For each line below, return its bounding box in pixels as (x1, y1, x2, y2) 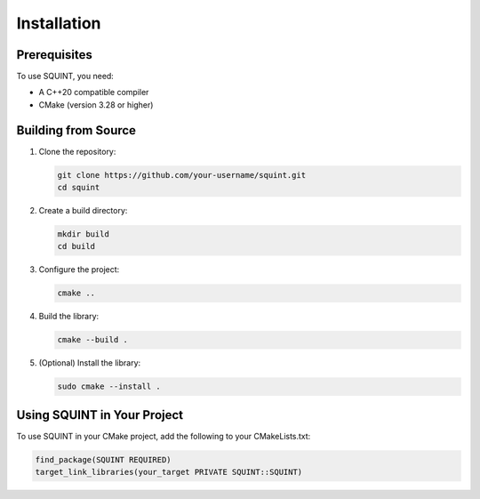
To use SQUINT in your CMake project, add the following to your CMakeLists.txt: (16, 431, 311, 441)
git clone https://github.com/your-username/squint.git (57, 170, 307, 180)
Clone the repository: (38, 146, 116, 157)
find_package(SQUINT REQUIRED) (35, 455, 172, 464)
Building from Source (16, 123, 137, 138)
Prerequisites (16, 47, 92, 62)
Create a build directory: (38, 205, 128, 216)
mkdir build (57, 229, 110, 239)
